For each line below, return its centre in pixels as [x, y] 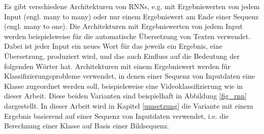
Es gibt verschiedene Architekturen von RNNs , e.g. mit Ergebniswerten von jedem [132, 6]
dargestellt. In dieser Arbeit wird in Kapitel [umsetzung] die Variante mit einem [129, 105]
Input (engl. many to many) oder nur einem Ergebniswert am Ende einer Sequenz [131, 16]
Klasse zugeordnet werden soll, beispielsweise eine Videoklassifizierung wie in [124, 86]
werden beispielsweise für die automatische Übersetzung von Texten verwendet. [127, 36]
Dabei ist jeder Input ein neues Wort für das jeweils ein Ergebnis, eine [113, 46]
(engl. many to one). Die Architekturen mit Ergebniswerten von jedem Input [124, 26]
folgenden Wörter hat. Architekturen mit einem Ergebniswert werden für [117, 66]
